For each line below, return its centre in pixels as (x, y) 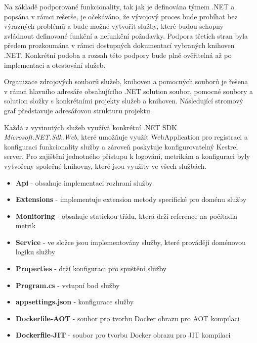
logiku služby (35, 252)
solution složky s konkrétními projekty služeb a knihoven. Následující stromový (124, 101)
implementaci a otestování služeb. (55, 65)
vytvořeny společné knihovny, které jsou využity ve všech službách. (105, 166)
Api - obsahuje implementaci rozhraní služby (84, 182)
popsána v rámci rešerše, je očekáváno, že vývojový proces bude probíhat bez (121, 16)
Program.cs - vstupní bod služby (67, 285)
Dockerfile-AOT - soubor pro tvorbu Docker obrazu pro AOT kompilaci (128, 318)
